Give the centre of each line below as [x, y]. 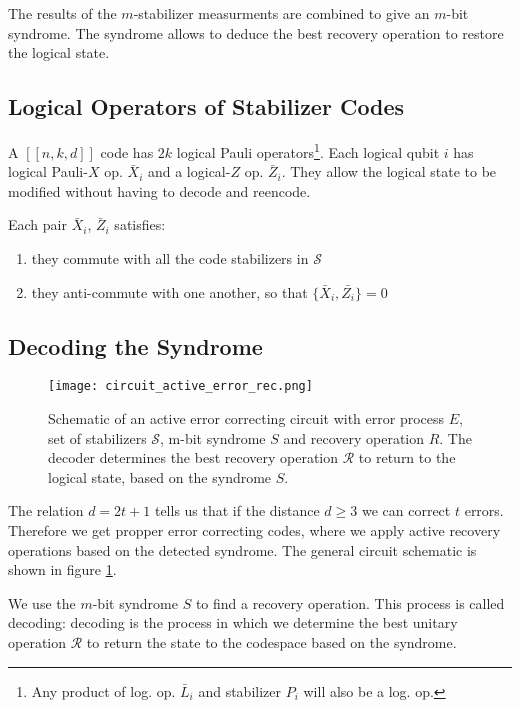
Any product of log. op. [103, 690]
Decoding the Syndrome [135, 345]
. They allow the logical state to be [389, 171]
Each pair [37, 224]
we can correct [406, 510]
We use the [42, 602]
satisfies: [140, 224]
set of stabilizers [97, 437]
